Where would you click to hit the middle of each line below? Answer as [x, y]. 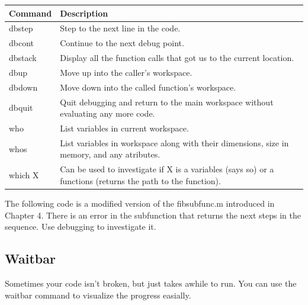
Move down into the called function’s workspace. [148, 87]
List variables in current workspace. [124, 128]
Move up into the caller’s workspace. [126, 72]
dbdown [23, 87]
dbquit [21, 107]
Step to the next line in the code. [120, 28]
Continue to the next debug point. [122, 43]
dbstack [23, 58]
